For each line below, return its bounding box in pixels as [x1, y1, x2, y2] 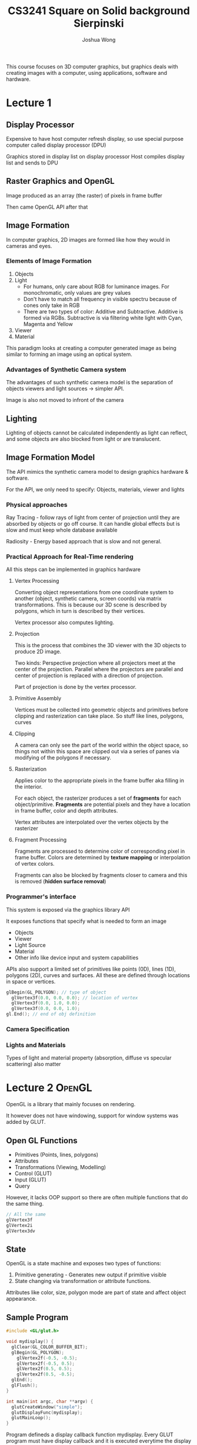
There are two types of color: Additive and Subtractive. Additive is [23, 308, 183, 315]
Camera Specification [6, 1025, 69, 1033]
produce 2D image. [14, 648, 62, 655]
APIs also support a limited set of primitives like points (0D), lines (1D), [6, 965, 176, 972]
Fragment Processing [14, 836, 67, 843]
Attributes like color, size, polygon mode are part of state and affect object [6, 1289, 186, 1296]
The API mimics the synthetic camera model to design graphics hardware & [6, 468, 189, 475]
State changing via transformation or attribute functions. [14, 1278, 151, 1285]
